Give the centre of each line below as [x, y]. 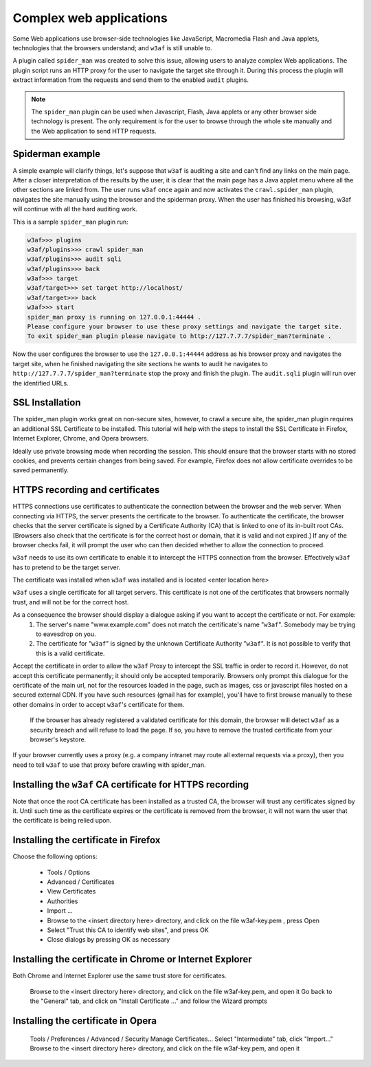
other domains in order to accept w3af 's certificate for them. [99, 704]
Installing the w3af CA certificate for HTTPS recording [131, 784]
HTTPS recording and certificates [86, 490]
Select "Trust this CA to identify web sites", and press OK [128, 930]
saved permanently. [41, 470]
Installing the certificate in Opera [85, 1021]
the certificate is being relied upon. [62, 821]
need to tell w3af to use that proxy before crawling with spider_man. [109, 765]
